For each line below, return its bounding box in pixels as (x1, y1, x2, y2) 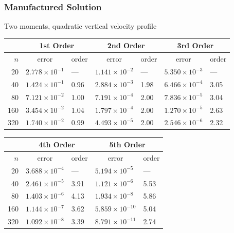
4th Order (39, 139, 75, 149)
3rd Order (177, 40, 214, 51)
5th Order (109, 139, 146, 149)
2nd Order (107, 40, 145, 51)
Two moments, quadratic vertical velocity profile (4, 21, 157, 31)
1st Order (39, 40, 75, 51)
